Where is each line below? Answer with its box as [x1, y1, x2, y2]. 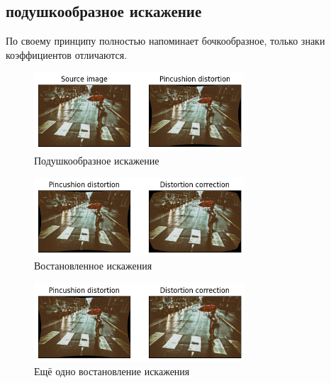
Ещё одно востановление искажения [34, 364, 190, 379]
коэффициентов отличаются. [6, 47, 128, 62]
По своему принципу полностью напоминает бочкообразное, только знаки [6, 33, 325, 48]
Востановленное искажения [34, 258, 152, 273]
